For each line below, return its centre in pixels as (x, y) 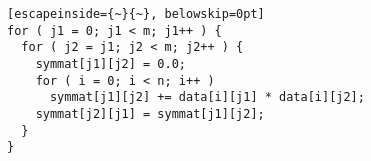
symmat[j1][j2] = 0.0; (110, 63)
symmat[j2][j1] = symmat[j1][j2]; (150, 113)
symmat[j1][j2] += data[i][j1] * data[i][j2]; (207, 97)
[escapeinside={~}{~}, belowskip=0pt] (136, 14)
